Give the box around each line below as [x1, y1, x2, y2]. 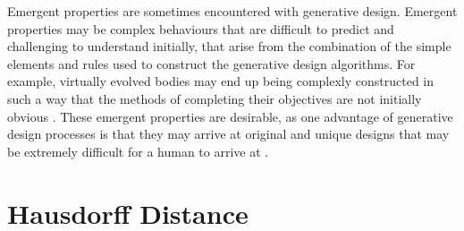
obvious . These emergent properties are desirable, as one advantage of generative [7, 107, 453, 125]
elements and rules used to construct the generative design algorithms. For [7, 54, 416, 73]
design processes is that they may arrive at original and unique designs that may [7, 124, 450, 143]
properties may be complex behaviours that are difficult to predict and [7, 19, 394, 38]
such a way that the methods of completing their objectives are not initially [7, 89, 422, 107]
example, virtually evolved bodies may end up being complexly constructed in [7, 72, 434, 90]
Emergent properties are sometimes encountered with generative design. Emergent [7, 2, 458, 20]
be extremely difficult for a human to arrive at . [7, 141, 269, 160]
